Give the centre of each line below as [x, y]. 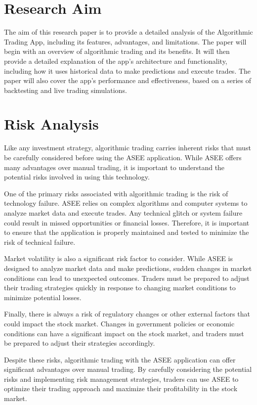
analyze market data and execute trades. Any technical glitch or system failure [123, 212]
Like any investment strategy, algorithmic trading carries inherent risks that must [128, 148]
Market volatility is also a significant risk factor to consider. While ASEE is [119, 258]
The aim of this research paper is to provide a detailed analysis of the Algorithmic [128, 32]
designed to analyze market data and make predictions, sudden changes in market [128, 268]
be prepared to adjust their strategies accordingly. [80, 343]
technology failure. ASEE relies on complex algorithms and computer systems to [126, 203]
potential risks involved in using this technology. [77, 177]
